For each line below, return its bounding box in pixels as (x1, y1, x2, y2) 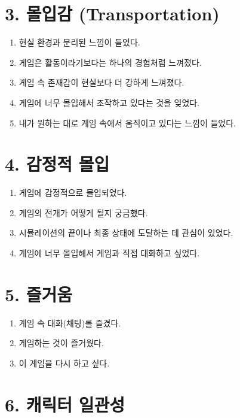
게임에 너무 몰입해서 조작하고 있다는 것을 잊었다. (19, 96, 200, 108)
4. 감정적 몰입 (5, 152, 110, 176)
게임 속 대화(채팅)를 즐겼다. (19, 316, 121, 329)
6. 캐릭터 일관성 (5, 392, 125, 416)
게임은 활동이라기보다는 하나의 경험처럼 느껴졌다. (19, 56, 202, 68)
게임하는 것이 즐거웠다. (19, 337, 104, 349)
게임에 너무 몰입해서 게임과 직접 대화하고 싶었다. (19, 247, 200, 259)
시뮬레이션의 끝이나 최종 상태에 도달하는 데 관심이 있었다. (19, 226, 233, 239)
